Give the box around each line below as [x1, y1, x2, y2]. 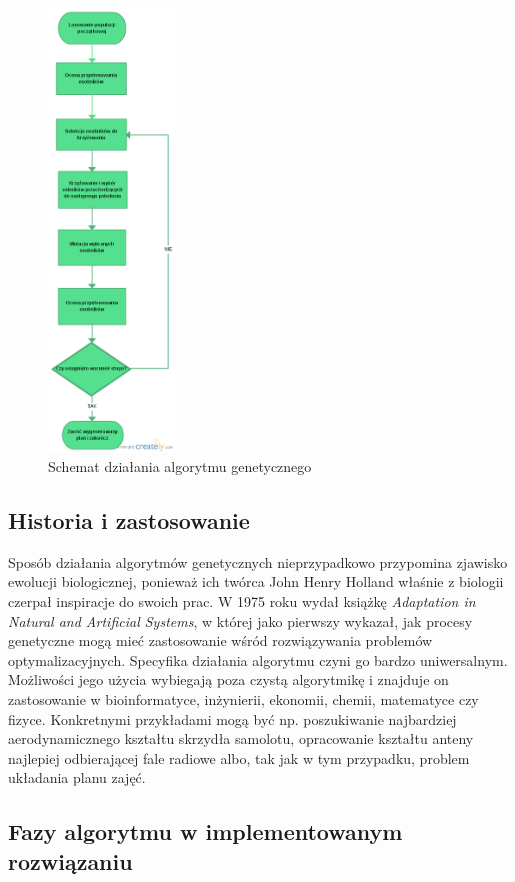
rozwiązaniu [8, 845, 133, 876]
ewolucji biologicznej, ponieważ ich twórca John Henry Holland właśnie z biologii [8, 571, 504, 592]
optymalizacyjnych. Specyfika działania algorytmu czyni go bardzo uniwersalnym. [8, 649, 508, 670]
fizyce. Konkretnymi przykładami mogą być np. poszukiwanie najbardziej [8, 708, 457, 729]
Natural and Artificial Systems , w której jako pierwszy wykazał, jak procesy [8, 610, 473, 631]
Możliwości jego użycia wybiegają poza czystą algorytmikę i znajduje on [8, 669, 449, 690]
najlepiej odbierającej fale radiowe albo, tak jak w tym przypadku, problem [8, 747, 470, 768]
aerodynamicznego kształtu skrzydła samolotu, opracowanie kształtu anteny [8, 728, 474, 749]
